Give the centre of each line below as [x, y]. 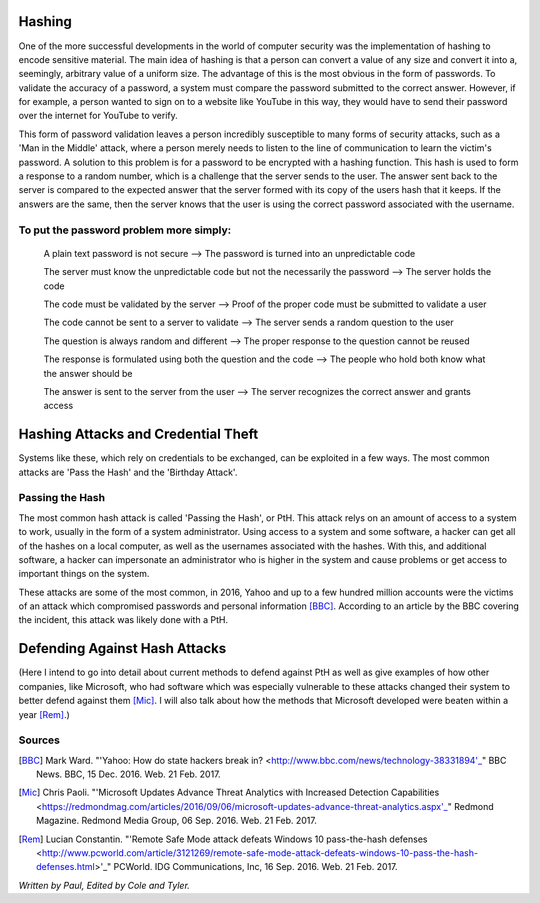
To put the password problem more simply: [125, 230]
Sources [39, 740]
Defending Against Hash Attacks [122, 648]
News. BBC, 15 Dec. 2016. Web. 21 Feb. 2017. [128, 774]
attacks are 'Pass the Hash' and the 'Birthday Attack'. [128, 472]
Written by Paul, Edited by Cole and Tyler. [104, 885]
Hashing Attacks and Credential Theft [138, 434]
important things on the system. [84, 574]
